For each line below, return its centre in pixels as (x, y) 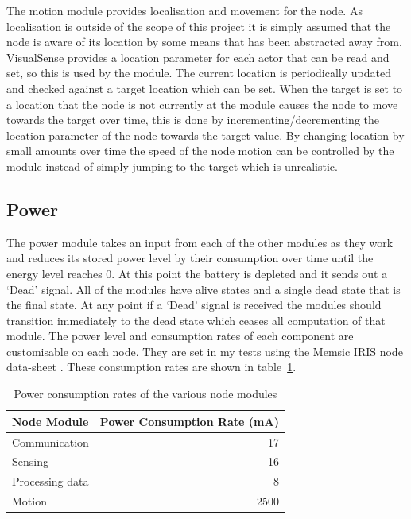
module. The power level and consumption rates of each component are (180, 336)
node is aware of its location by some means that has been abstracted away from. (204, 42)
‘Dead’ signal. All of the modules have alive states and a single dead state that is (204, 289)
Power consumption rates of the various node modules (145, 394)
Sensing (30, 461)
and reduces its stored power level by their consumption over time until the (190, 258)
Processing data (50, 481)
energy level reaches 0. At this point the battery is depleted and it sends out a (197, 273)
